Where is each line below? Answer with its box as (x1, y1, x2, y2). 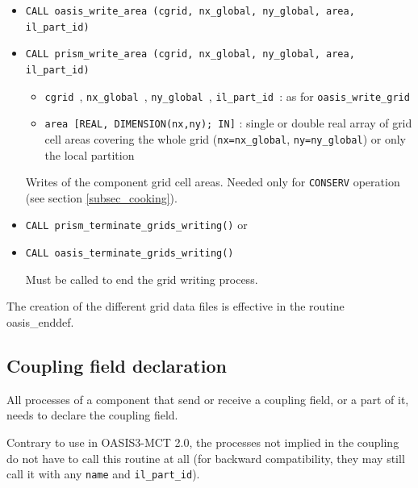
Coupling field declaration (6, 352, 227, 377)
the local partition (44, 146, 135, 163)
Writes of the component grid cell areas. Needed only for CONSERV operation (25, 173, 400, 190)
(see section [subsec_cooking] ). (25, 189, 178, 206)
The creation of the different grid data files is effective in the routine (6, 298, 345, 315)
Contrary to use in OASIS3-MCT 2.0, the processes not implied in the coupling (6, 433, 399, 450)
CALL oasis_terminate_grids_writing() (25, 248, 234, 260)
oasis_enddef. (6, 313, 74, 330)
